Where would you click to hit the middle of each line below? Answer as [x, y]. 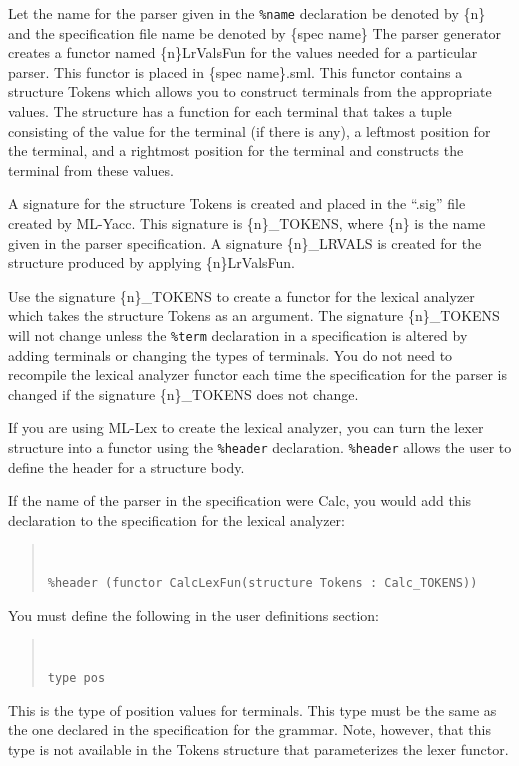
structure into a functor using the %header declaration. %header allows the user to [260, 447]
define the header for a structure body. [126, 466]
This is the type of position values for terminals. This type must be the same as [252, 709]
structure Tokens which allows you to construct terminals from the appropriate [250, 91]
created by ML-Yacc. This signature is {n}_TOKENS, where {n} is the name [247, 223]
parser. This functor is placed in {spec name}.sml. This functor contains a [235, 71]
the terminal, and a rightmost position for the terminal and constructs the [236, 150]
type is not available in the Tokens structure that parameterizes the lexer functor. [258, 748]
